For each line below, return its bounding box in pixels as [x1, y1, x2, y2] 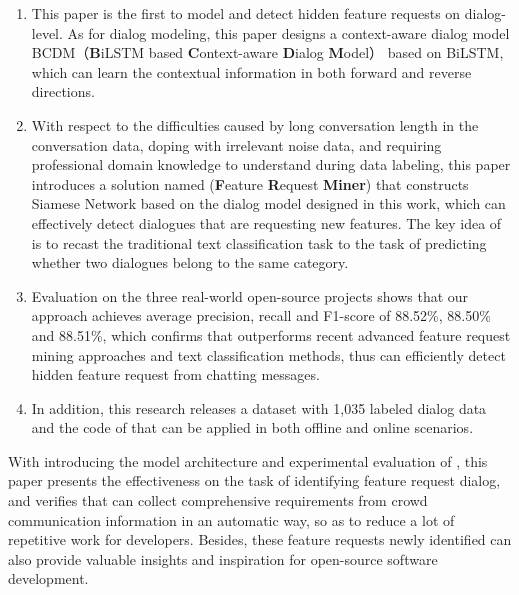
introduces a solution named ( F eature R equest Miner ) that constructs [31, 173, 469, 194]
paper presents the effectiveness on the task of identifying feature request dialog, [8, 470, 501, 491]
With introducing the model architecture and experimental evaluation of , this [8, 450, 488, 471]
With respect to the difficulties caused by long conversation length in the [31, 114, 479, 135]
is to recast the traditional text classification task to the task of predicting [31, 232, 487, 253]
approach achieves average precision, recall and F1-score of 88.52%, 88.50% [31, 305, 491, 326]
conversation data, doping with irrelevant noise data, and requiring [31, 134, 442, 155]
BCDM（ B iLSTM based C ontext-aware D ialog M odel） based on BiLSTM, [31, 42, 504, 63]
